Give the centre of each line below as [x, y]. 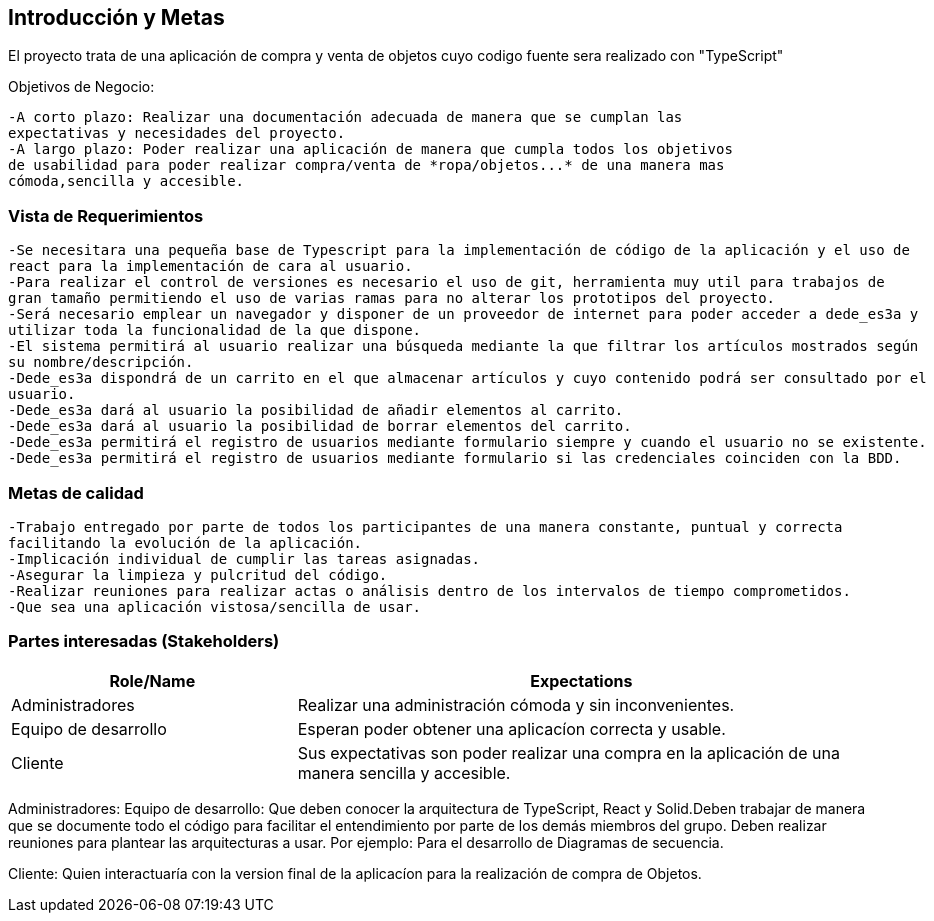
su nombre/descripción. [101, 362]
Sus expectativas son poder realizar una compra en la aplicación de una [568, 752]
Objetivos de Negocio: [81, 87]
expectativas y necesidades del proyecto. [177, 133]
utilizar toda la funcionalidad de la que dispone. [215, 330]
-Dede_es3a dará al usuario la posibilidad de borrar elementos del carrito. [320, 426]
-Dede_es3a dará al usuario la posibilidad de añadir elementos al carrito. [316, 410]
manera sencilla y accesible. [404, 772]
